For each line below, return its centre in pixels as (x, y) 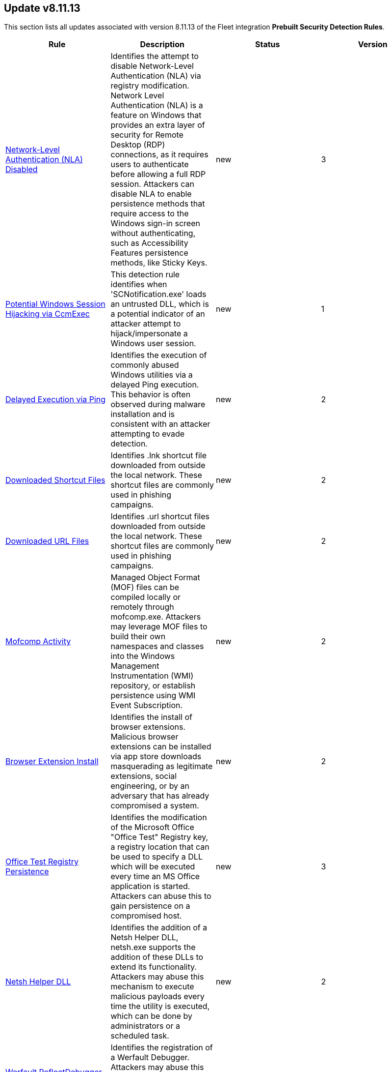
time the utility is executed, (160, 1006)
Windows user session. (153, 343)
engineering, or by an (150, 786)
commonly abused (145, 365)
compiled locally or (146, 597)
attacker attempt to (146, 324)
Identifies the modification (159, 818)
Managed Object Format (155, 578)
